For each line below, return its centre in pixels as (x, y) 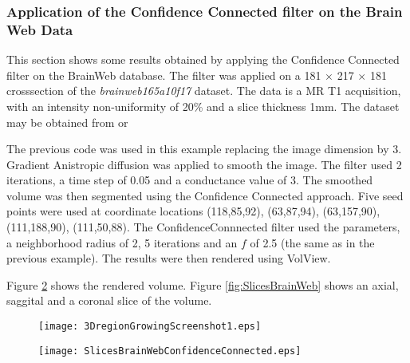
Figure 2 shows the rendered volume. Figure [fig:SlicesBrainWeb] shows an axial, (203, 284)
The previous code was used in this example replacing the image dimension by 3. (204, 149)
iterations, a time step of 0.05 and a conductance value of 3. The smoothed (190, 180)
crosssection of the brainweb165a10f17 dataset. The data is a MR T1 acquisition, (204, 91)
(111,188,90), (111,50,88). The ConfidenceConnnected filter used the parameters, (203, 227)
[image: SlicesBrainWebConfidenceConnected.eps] (170, 351)
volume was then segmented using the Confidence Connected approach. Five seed (205, 195)
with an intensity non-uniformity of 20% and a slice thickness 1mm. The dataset (203, 106)
